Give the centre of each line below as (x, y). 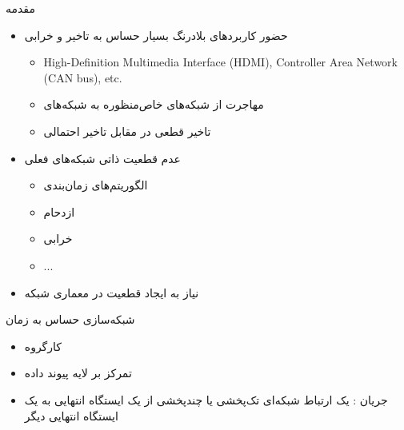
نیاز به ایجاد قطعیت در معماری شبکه (112, 292)
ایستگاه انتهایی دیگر (71, 415)
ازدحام (59, 211)
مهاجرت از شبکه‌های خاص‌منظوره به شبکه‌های (154, 104)
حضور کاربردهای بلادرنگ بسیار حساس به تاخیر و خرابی (156, 35)
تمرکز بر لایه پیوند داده (78, 373)
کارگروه (43, 346)
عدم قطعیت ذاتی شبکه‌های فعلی (102, 158)
